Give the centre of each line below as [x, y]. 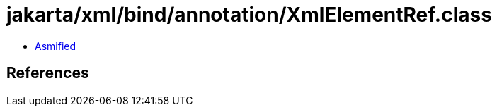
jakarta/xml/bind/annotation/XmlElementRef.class [249, 15]
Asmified [56, 46]
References [48, 73]
